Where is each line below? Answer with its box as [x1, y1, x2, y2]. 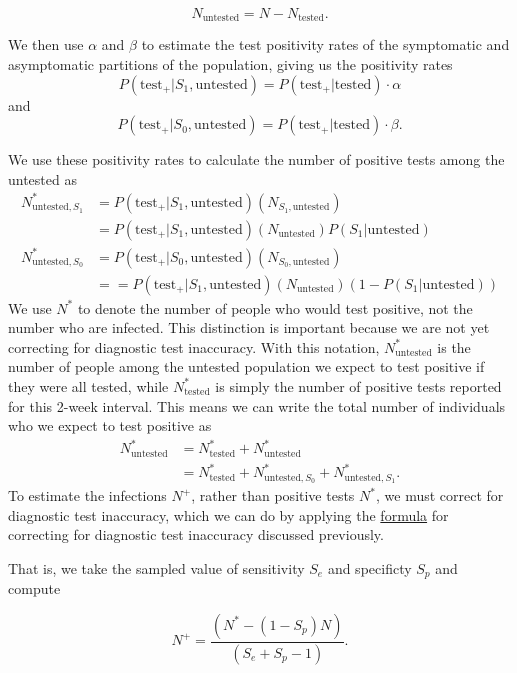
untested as [8, 168, 77, 189]
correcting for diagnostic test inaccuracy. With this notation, [8, 336, 380, 357]
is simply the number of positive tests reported [215, 375, 502, 396]
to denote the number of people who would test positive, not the [77, 297, 473, 318]
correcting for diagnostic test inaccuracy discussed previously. [8, 524, 384, 545]
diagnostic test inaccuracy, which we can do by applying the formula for [8, 504, 449, 525]
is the [437, 336, 471, 357]
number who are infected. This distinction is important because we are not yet [8, 317, 490, 338]
